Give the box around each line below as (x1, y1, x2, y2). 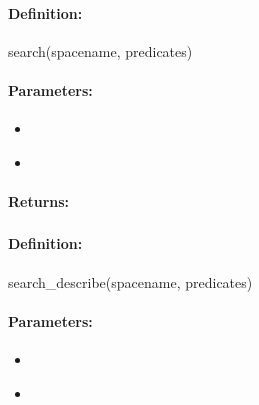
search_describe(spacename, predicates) (8, 271, 253, 292)
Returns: (8, 190, 70, 211)
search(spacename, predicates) (8, 40, 193, 61)
